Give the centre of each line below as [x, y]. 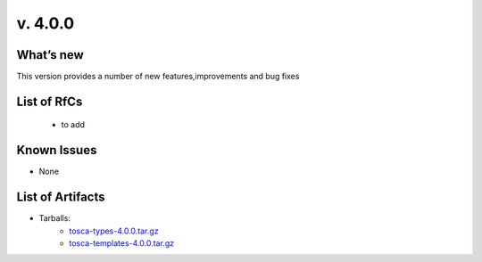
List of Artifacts [61, 197]
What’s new [50, 55]
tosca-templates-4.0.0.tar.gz [121, 243]
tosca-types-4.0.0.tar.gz [114, 231]
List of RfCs [50, 101]
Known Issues [57, 150]
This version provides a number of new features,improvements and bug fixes [158, 77]
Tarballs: [55, 218]
